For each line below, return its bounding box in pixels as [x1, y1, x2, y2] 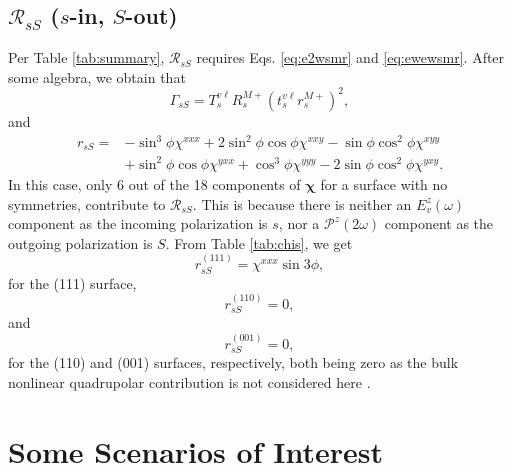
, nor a [278, 213, 320, 234]
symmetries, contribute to [8, 193, 166, 214]
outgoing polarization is [8, 232, 153, 253]
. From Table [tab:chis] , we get [165, 232, 353, 253]
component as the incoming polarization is [8, 213, 268, 234]
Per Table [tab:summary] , [8, 47, 165, 68]
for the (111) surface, [8, 272, 137, 293]
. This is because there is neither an [192, 193, 412, 214]
